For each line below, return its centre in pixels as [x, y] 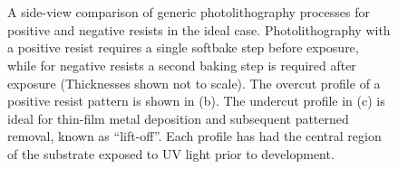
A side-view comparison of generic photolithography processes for [189, 12]
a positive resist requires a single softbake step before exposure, [183, 47]
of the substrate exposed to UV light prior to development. [171, 153]
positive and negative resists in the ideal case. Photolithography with [199, 29]
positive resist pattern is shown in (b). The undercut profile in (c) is [196, 101]
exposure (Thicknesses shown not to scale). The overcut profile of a [194, 83]
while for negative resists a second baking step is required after [182, 65]
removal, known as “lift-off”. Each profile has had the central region [194, 136]
